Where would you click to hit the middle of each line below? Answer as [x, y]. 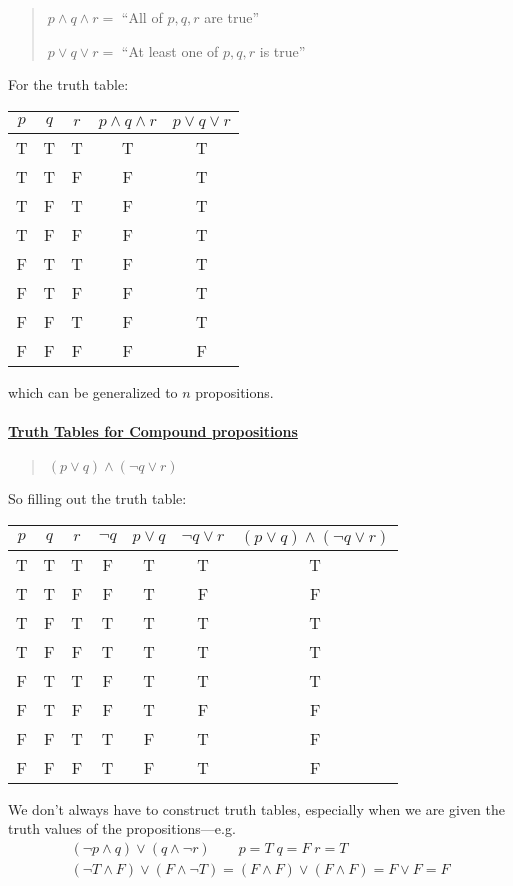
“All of [142, 17]
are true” [232, 17]
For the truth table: [68, 84]
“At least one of [170, 50]
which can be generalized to [93, 391]
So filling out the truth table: [97, 498]
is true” [282, 50]
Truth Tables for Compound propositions [153, 430]
